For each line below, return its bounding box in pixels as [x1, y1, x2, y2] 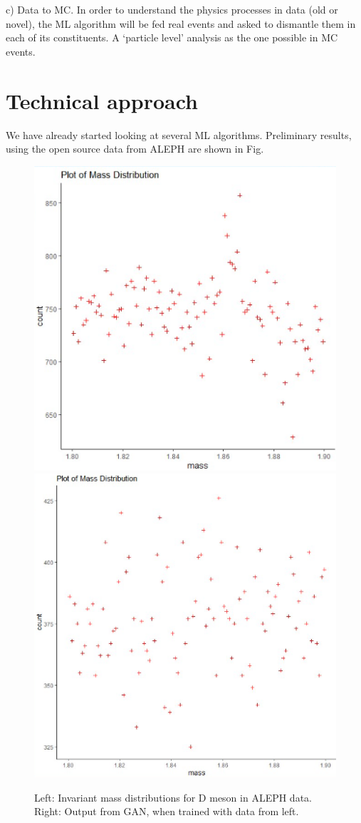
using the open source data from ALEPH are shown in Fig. [6, 141, 264, 156]
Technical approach [6, 86, 198, 115]
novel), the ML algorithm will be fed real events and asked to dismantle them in [6, 16, 356, 31]
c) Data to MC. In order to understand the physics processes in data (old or [6, 2, 338, 16]
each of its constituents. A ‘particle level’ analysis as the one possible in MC [6, 30, 338, 45]
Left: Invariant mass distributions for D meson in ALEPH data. [34, 789, 312, 804]
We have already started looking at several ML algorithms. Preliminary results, [6, 127, 352, 142]
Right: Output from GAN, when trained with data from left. [34, 804, 299, 819]
